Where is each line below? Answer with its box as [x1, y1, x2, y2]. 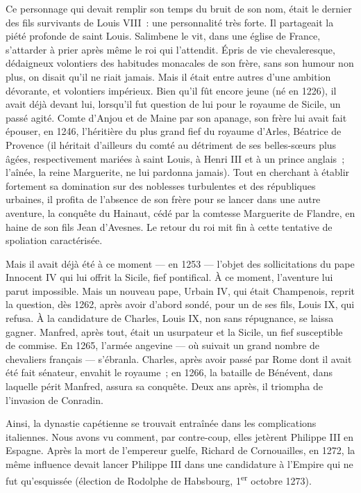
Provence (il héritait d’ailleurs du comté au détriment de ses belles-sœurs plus [6, 137, 337, 152]
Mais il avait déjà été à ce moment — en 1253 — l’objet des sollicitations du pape [6, 256, 355, 270]
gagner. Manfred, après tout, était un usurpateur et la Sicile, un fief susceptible [6, 324, 343, 339]
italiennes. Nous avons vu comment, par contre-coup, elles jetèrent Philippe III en [6, 429, 354, 444]
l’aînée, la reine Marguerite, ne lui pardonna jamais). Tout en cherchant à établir [6, 165, 350, 179]
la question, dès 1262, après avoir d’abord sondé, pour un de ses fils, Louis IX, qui [6, 297, 355, 312]
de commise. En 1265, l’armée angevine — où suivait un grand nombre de [6, 338, 319, 353]
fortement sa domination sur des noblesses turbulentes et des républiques [6, 178, 316, 193]
